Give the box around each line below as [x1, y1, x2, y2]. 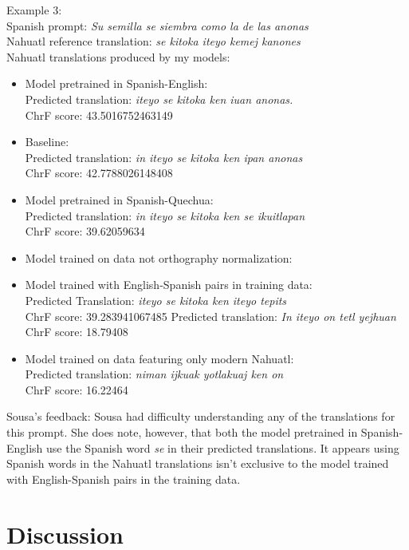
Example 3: [6, 2, 62, 18]
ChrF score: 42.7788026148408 [25, 164, 173, 181]
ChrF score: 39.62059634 [25, 223, 145, 239]
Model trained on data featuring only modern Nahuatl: [25, 350, 294, 366]
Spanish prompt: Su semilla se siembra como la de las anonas [6, 17, 309, 34]
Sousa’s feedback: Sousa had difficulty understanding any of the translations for [6, 408, 395, 425]
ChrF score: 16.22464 [25, 381, 128, 398]
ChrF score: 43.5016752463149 [25, 106, 173, 123]
